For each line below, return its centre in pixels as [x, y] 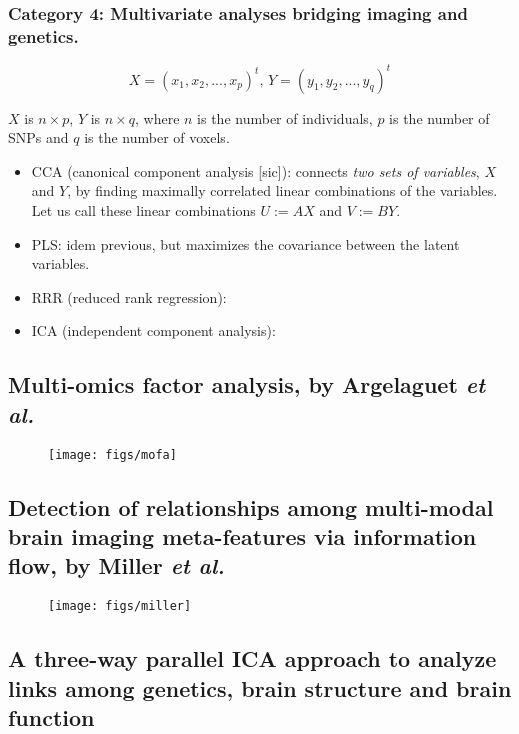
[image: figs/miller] [120, 606]
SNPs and [38, 137]
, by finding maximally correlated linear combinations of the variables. [282, 190]
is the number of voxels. [157, 137]
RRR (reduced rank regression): [129, 296]
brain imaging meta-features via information [242, 536]
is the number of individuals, [285, 117]
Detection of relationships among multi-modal [251, 506]
